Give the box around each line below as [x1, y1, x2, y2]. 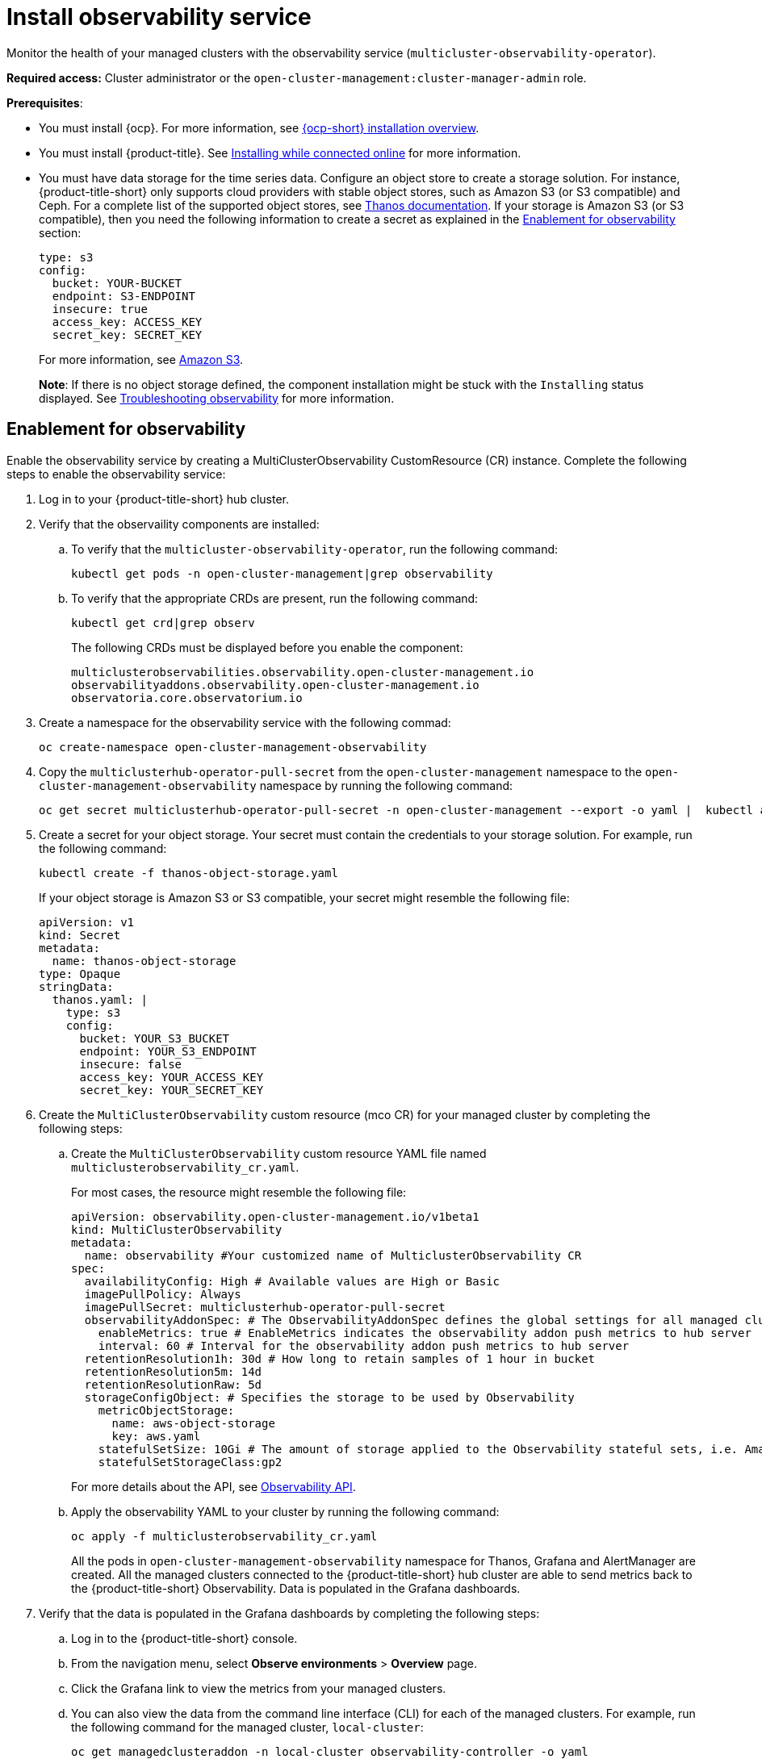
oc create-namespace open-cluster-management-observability [39, 740, 427, 754]
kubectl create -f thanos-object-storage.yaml [39, 866, 338, 879]
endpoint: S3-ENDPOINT [52, 289, 195, 303]
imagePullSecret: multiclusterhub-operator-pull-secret [84, 1300, 446, 1314]
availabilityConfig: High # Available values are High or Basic [84, 1274, 500, 1288]
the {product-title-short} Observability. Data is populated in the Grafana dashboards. [71, 1581, 521, 1595]
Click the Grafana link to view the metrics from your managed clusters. [71, 1681, 446, 1695]
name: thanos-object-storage [52, 954, 237, 967]
